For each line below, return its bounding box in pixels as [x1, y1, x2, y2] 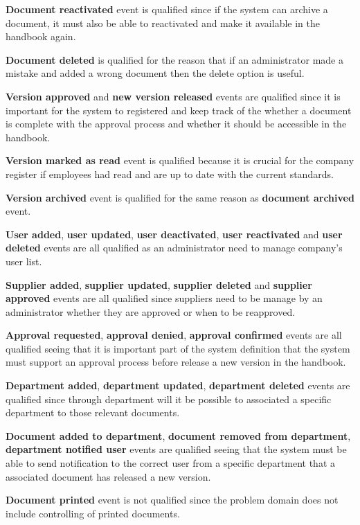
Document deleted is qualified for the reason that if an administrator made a [6, 52, 343, 66]
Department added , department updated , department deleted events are [6, 378, 350, 393]
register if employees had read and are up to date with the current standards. [6, 166, 334, 181]
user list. [6, 253, 42, 268]
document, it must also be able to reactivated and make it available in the [6, 15, 320, 30]
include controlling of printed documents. [6, 506, 180, 520]
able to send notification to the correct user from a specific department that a [6, 456, 336, 470]
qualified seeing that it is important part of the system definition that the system [6, 341, 350, 355]
